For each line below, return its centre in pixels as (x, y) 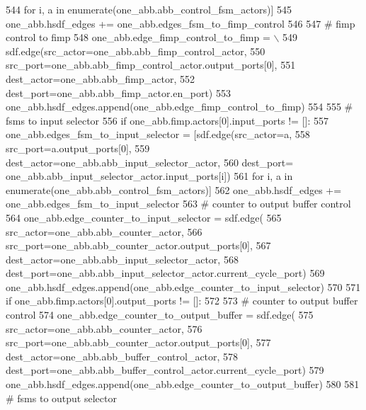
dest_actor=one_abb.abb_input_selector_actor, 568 (122, 259)
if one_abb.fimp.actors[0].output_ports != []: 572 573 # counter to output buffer (182, 301)
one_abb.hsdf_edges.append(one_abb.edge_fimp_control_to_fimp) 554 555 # (179, 107)
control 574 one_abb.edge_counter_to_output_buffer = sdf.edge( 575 (160, 315)
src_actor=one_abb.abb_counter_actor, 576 (104, 328)
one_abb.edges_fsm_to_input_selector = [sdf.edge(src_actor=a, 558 (158, 134)
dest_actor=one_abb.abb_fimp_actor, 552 (100, 78)
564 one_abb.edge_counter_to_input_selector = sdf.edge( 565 (144, 217)
